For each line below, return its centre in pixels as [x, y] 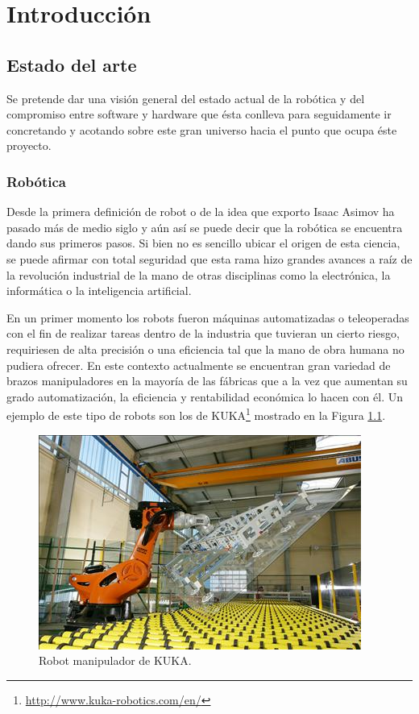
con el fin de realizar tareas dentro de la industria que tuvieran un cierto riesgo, [203, 333]
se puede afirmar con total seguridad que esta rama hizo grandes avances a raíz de [209, 258]
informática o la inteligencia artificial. [99, 291]
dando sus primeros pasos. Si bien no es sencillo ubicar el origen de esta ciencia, [203, 243]
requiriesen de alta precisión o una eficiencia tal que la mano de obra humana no [205, 349]
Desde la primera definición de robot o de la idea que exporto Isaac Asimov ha [201, 212]
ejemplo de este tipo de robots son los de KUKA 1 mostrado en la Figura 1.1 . [196, 414]
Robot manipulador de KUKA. [115, 660]
